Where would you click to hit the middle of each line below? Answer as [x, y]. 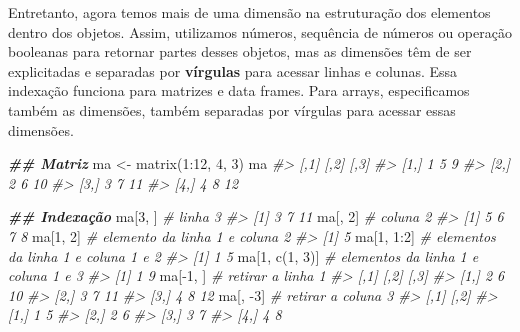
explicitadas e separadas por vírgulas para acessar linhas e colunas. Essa [233, 70]
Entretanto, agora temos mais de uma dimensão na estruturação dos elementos [249, 12]
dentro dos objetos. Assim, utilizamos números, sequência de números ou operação [260, 31]
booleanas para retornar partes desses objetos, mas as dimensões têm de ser [240, 51]
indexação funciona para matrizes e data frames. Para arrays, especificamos [239, 90]
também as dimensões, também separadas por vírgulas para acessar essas [232, 109]
